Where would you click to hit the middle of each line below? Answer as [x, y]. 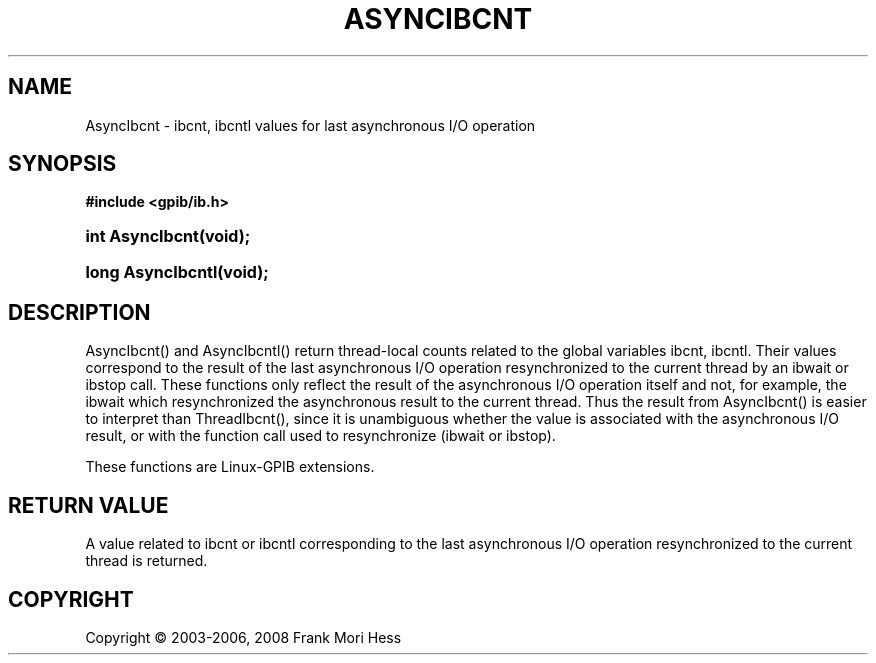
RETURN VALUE [88, 505]
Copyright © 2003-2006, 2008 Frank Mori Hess [243, 637]
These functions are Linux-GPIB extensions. [230, 467]
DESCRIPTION [79, 312]
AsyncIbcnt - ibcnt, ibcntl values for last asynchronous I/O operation [310, 125]
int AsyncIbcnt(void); [168, 236]
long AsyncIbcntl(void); [177, 272]
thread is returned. [146, 561]
